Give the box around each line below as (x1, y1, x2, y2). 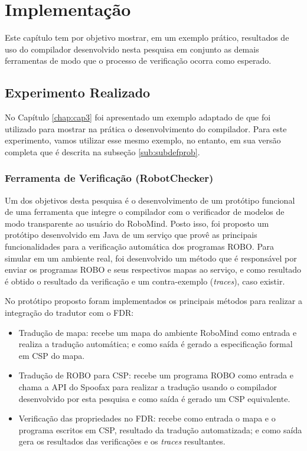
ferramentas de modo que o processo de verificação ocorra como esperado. (5, 54, 272, 67)
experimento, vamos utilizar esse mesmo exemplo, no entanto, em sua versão (5, 134, 281, 146)
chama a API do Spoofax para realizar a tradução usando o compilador (18, 381, 277, 393)
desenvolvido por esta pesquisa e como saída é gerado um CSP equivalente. (18, 392, 290, 404)
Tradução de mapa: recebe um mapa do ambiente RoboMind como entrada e (18, 326, 297, 338)
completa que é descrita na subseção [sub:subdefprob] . (5, 145, 200, 158)
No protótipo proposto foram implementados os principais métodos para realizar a (5, 295, 302, 307)
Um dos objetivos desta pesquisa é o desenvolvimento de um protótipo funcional (5, 194, 295, 206)
